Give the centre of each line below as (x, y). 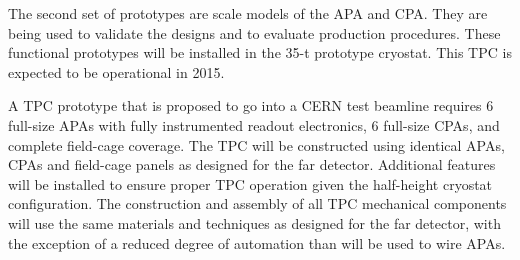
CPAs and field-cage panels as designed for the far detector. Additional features (252, 164)
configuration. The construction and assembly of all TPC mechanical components (257, 203)
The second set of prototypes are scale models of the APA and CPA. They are (248, 13)
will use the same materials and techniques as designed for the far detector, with (254, 222)
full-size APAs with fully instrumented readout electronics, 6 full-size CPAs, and (254, 124)
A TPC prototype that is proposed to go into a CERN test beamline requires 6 (251, 105)
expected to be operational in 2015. (116, 71)
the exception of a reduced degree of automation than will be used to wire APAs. (257, 242)
